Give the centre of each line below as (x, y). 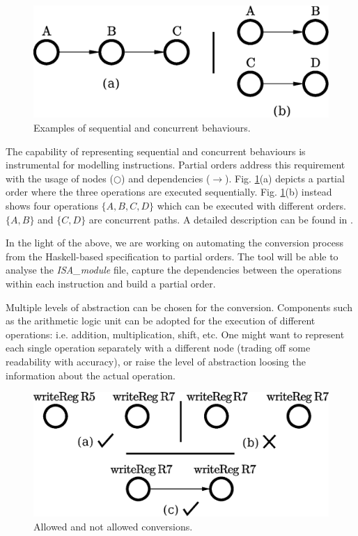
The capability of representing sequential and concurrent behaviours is (156, 151)
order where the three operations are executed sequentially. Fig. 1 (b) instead (169, 192)
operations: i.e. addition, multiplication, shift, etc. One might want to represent (175, 334)
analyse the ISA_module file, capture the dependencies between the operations (174, 270)
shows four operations (52, 206)
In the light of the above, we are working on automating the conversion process (174, 243)
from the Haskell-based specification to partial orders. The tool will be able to (172, 256)
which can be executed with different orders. (251, 206)
